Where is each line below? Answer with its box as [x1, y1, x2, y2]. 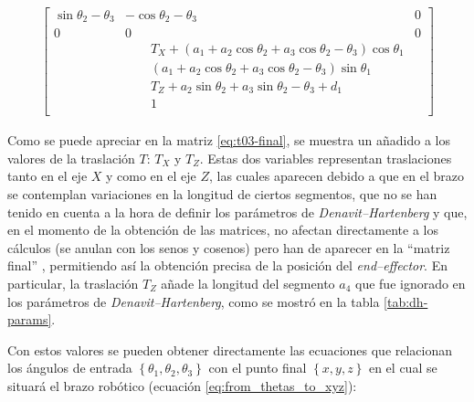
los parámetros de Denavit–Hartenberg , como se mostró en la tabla [7, 291, 380, 311]
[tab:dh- [384, 291, 428, 311]
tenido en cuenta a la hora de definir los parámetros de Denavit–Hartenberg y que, [7, 202, 468, 221]
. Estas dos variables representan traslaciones [199, 148, 452, 167]
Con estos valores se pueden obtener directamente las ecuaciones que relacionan [7, 340, 453, 359]
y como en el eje [106, 166, 196, 185]
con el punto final [208, 358, 307, 377]
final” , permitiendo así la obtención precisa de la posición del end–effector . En [7, 256, 448, 275]
